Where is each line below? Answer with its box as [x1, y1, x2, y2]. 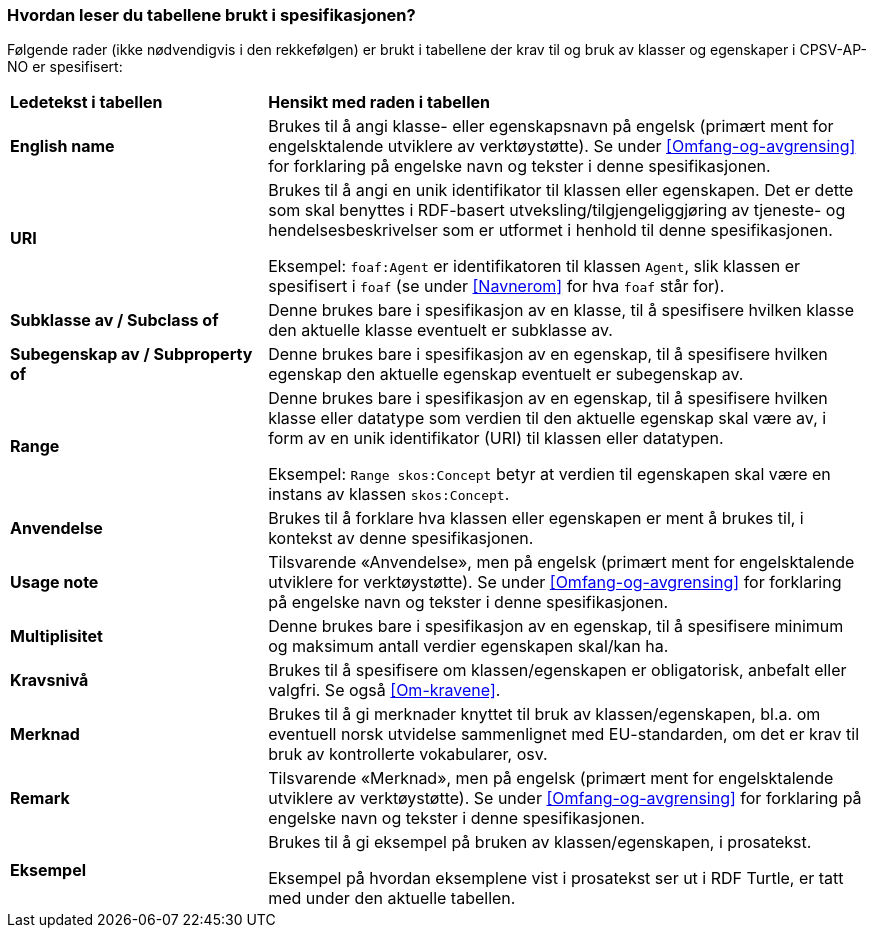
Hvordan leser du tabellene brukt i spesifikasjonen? [7, 5, 416, 25]
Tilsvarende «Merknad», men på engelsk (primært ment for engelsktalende [268, 768, 834, 789]
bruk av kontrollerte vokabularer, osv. [268, 744, 548, 765]
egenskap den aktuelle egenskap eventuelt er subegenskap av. [268, 364, 744, 385]
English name [10, 136, 115, 157]
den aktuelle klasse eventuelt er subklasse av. [268, 320, 613, 341]
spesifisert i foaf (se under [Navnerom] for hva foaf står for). [268, 276, 725, 297]
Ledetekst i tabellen [10, 92, 163, 113]
